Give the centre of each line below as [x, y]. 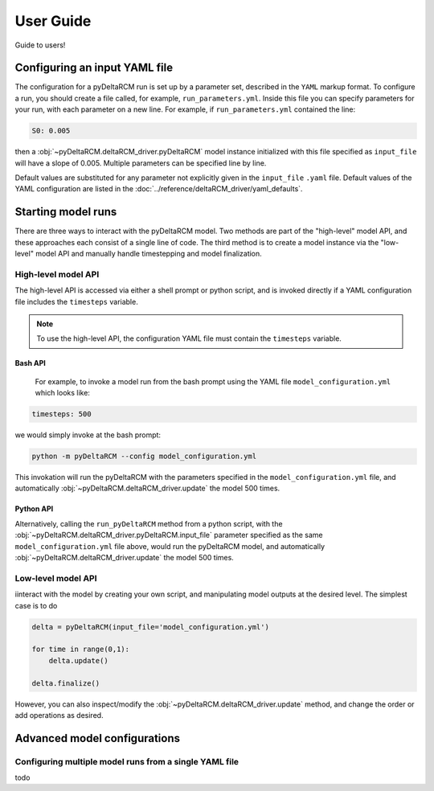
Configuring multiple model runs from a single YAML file [127, 761]
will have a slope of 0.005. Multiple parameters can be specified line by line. [141, 163]
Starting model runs [66, 212]
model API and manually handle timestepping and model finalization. [149, 254]
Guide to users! [40, 45]
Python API [34, 509]
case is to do [36, 605]
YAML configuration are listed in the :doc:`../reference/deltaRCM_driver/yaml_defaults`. [159, 189]
